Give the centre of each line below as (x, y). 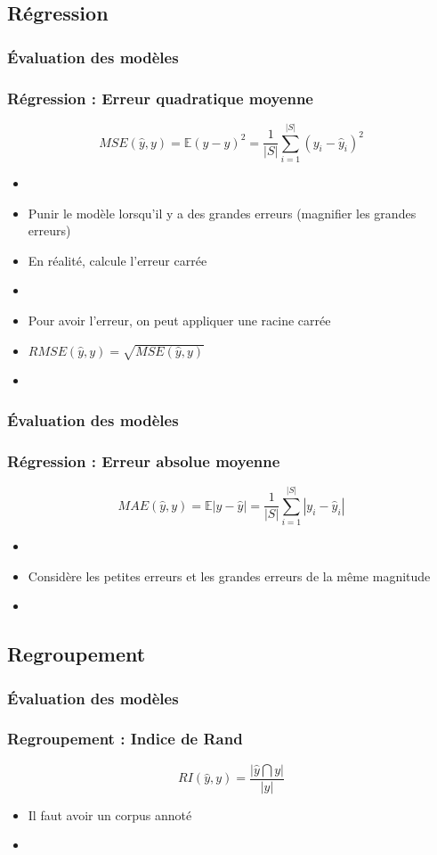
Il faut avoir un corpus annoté (110, 814)
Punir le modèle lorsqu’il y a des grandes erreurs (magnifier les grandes (222, 213)
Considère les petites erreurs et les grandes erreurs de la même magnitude (229, 575)
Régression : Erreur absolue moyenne (144, 460)
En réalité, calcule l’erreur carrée (117, 260)
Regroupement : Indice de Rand (125, 739)
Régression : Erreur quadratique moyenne (160, 98)
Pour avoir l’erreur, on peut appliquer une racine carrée (179, 320)
